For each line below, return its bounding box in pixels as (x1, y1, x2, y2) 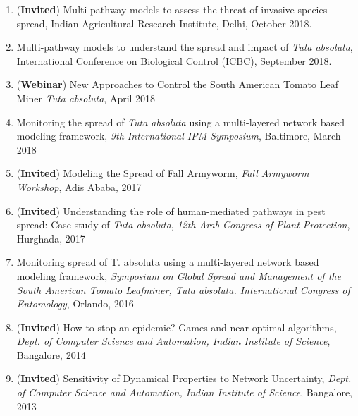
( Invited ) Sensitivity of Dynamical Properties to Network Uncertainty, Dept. (16, 371, 352, 386)
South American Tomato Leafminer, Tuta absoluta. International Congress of (16, 282, 350, 297)
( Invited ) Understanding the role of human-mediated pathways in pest (16, 203, 326, 218)
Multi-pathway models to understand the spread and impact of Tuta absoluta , (16, 39, 353, 54)
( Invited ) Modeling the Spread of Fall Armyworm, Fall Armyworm (16, 166, 309, 181)
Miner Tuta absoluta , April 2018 (16, 90, 156, 105)
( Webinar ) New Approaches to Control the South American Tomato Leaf (16, 77, 338, 92)
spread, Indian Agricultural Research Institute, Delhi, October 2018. (16, 16, 312, 30)
